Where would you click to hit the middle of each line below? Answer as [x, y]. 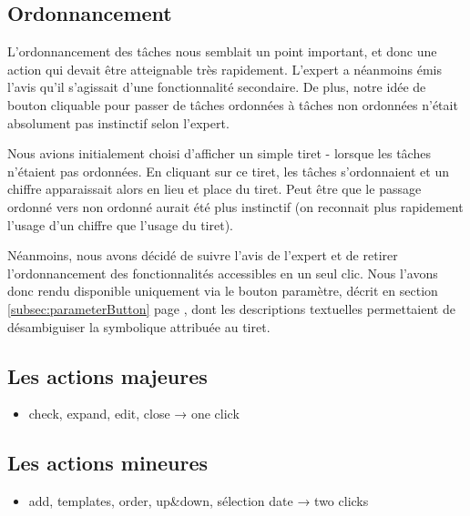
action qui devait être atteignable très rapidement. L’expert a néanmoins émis [225, 69]
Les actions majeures [107, 375]
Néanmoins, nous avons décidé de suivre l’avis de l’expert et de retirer [203, 255]
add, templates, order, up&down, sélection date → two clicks [199, 501]
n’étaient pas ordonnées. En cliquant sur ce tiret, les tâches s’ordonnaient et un [228, 171]
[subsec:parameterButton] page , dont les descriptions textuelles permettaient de [231, 308]
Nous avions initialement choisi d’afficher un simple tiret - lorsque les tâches [219, 153]
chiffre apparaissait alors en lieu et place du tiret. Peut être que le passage [215, 189]
